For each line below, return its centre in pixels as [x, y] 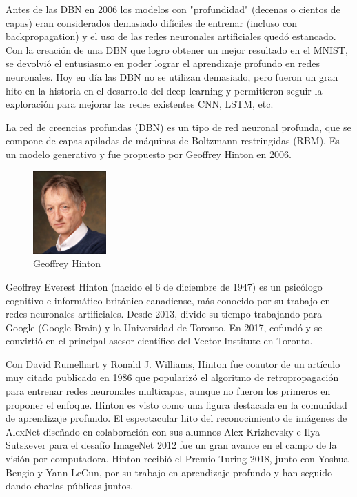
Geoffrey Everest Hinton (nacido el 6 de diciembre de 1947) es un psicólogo [164, 286]
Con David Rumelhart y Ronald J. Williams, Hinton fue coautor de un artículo [173, 363]
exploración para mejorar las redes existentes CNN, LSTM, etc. [140, 104]
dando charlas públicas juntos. [70, 486]
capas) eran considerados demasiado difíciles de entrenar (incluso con [151, 22]
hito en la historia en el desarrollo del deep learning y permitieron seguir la [164, 90]
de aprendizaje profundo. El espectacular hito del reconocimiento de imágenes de [176, 418]
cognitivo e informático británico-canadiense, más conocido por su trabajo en [168, 300]
